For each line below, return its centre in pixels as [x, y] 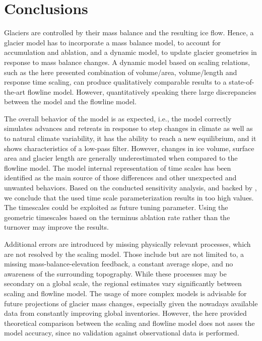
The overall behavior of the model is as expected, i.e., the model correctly [118, 118]
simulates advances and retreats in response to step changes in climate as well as [128, 128]
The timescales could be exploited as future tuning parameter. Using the [116, 207]
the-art [15, 91]
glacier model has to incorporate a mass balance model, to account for [113, 42]
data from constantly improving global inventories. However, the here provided [125, 313]
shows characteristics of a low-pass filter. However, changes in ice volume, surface [129, 148]
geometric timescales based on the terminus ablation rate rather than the [117, 217]
